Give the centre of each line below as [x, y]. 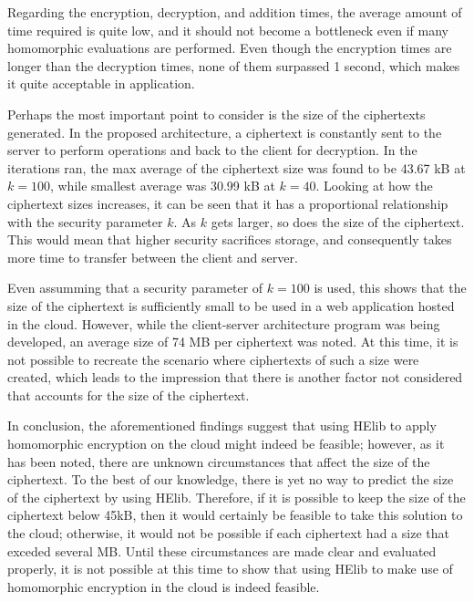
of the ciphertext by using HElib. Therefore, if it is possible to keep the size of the [237, 497]
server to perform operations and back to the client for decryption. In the [212, 150]
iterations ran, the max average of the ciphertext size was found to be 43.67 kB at [237, 167]
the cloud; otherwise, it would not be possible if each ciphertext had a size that [228, 533]
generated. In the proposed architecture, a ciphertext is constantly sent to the [225, 132]
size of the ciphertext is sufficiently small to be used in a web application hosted [231, 305]
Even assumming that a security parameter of [135, 288]
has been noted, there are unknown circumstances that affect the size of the [219, 461]
